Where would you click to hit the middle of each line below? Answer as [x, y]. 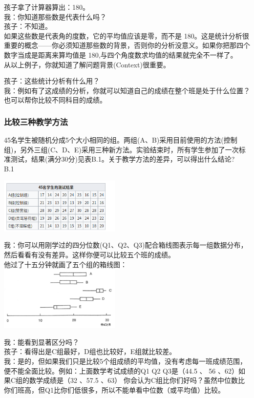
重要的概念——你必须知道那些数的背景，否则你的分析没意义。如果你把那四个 [127, 45]
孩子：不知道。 [28, 26]
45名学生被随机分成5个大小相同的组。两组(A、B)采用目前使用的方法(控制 [121, 140]
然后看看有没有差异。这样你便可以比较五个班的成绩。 [89, 254]
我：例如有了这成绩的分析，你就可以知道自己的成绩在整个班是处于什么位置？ [127, 90]
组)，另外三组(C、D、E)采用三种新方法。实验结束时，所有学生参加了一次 [121, 149]
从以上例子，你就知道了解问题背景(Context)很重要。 [87, 64]
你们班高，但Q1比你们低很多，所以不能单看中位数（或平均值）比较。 [114, 389]
